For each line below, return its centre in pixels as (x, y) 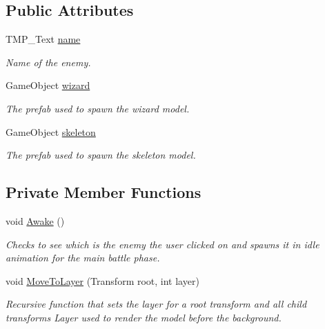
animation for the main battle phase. (83, 258)
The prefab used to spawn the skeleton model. (101, 155)
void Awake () (35, 220)
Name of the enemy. (48, 62)
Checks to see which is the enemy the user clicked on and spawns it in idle (162, 244)
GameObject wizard (48, 85)
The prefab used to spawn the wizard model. (98, 108)
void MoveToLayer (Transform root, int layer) (102, 280)
